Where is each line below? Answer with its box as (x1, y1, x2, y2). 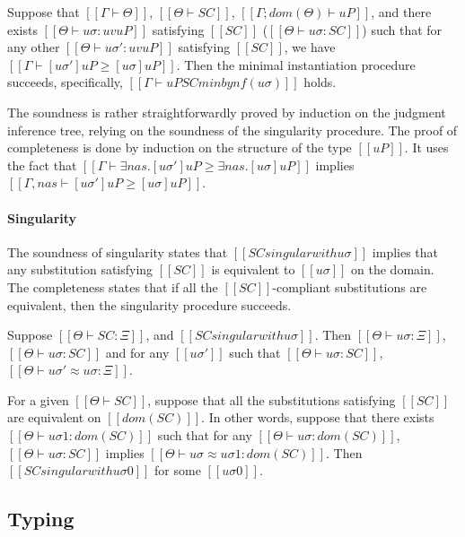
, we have (284, 38, 336, 56)
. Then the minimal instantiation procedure (176, 55, 416, 74)
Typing (7, 505, 75, 533)
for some (154, 461, 201, 480)
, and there (371, 3, 432, 21)
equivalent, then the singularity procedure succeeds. (7, 295, 292, 314)
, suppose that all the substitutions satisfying (147, 390, 396, 409)
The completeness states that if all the (7, 277, 218, 296)
